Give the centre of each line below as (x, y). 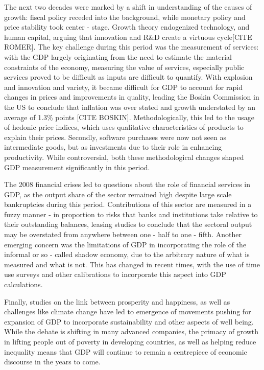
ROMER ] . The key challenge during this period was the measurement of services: (131, 47)
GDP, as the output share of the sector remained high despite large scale (118, 194)
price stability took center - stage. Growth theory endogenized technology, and (127, 27)
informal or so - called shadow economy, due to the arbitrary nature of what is (127, 254)
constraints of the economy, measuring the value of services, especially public (124, 67)
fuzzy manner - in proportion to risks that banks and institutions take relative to (131, 214)
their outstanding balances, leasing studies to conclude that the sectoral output (128, 224)
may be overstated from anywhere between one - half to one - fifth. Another (123, 234)
